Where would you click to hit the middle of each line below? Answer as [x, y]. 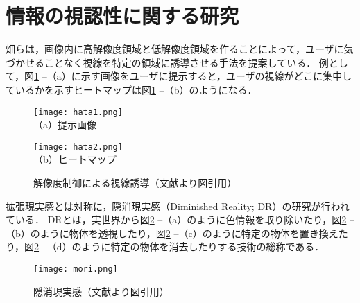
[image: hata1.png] [78, 112]
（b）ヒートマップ [75, 159]
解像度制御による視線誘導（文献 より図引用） [135, 182]
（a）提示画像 [65, 124]
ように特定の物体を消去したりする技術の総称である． [203, 246]
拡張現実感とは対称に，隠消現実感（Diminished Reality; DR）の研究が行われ [178, 206]
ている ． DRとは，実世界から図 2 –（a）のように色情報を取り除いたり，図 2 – [180, 219]
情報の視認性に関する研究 [122, 16]
